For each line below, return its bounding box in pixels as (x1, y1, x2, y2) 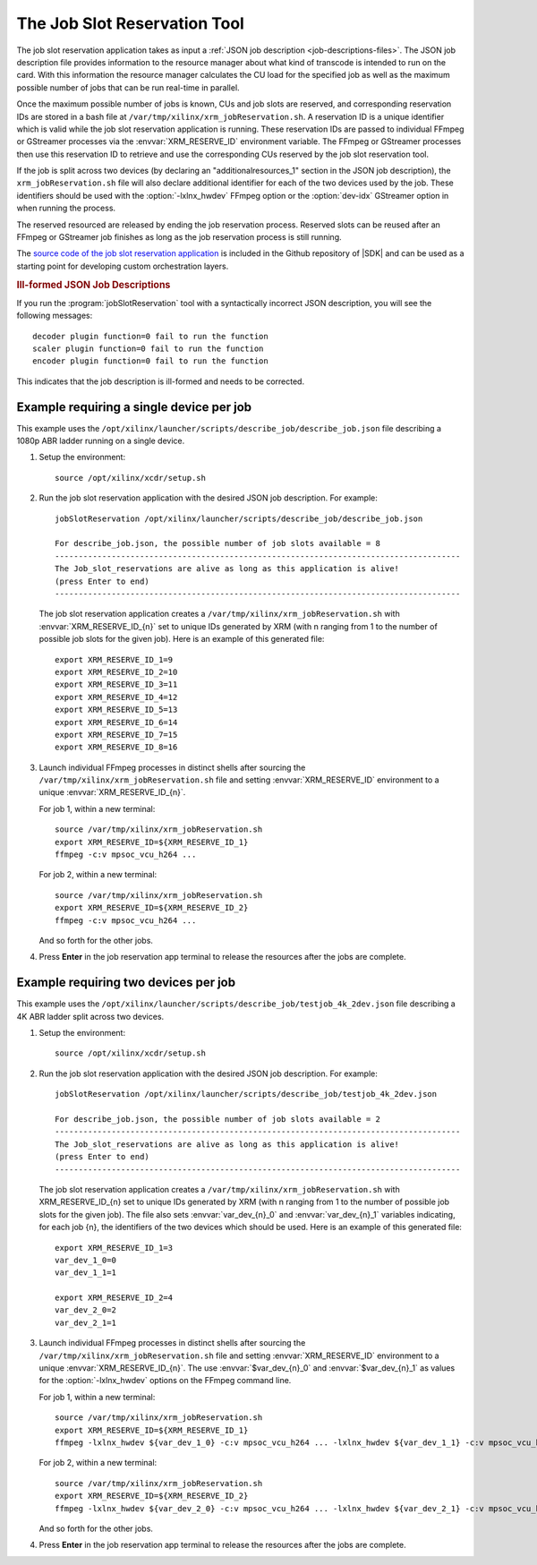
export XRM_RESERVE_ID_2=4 (55, 1293, 174, 1303)
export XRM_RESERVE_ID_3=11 (55, 680, 178, 689)
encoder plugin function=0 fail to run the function (32, 356, 268, 366)
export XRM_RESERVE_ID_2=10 (55, 667, 178, 677)
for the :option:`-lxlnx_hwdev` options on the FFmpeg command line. (38, 1375, 292, 1386)
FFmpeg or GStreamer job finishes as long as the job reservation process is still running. (16, 232, 342, 243)
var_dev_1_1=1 (55, 1268, 116, 1278)
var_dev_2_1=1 (55, 1317, 116, 1328)
